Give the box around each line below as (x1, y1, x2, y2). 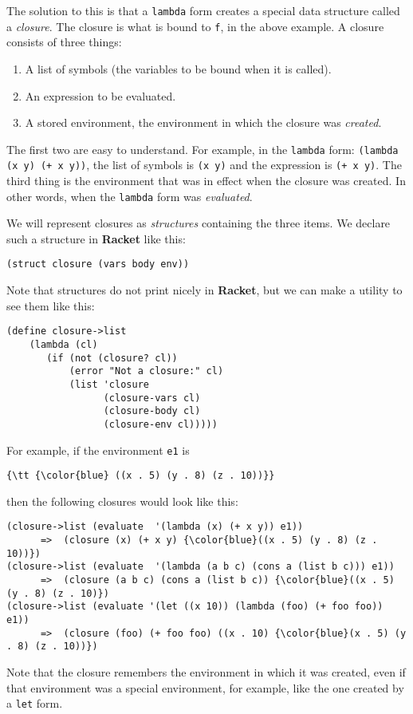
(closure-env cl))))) (103, 418, 218, 430)
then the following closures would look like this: (6, 492, 238, 509)
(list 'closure (69, 378, 149, 390)
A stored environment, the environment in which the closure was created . (25, 114, 382, 131)
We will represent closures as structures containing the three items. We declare (6, 215, 391, 231)
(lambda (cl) (29, 338, 98, 350)
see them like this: (6, 297, 95, 314)
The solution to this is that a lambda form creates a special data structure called (6, 2, 400, 18)
